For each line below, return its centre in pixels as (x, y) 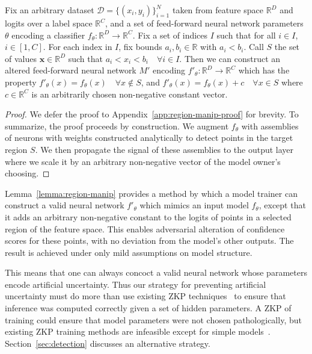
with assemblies (270, 126)
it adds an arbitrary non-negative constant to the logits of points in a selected (148, 216)
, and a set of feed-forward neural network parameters (204, 23)
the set (287, 47)
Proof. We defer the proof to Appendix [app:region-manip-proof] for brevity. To (152, 114)
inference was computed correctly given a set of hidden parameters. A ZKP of (148, 308)
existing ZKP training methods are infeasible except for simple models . (138, 331)
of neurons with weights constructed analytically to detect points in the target (149, 138)
